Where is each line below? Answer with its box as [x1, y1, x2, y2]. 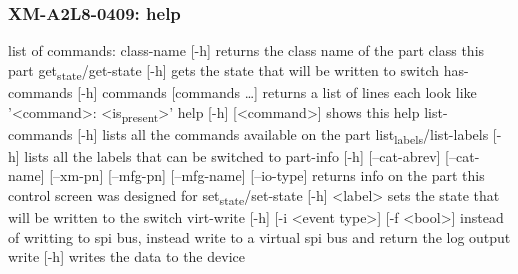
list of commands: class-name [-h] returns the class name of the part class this [8, 40, 485, 61]
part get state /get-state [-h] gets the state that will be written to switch [8, 59, 440, 83]
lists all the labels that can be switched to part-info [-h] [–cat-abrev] [24, 145, 441, 166]
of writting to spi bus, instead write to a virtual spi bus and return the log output [8, 226, 511, 247]
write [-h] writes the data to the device [8, 246, 245, 267]
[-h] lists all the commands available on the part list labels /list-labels [77, 123, 489, 147]
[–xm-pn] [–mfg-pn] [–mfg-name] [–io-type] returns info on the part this [49, 165, 485, 186]
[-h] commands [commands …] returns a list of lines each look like [77, 81, 477, 102]
